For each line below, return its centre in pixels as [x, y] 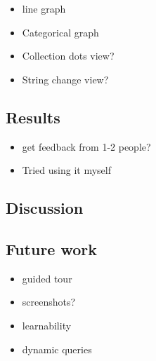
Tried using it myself [66, 170]
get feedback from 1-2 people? [86, 146]
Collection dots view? [68, 56]
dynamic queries [57, 349]
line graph [44, 8]
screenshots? [49, 302]
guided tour [47, 278]
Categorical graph [60, 32]
